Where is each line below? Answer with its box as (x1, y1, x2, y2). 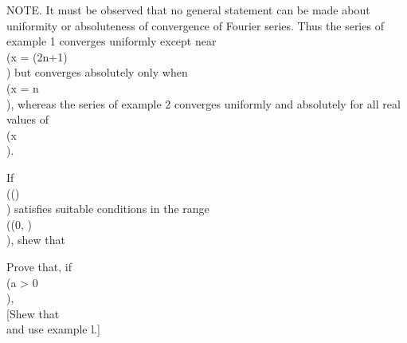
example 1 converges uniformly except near (6, 33, 217, 49)
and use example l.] (6, 321, 100, 337)
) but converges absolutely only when (6, 64, 188, 81)
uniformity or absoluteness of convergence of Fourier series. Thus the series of (6, 17, 384, 34)
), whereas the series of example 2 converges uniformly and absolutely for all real (6, 95, 401, 112)
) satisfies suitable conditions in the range (6, 200, 209, 217)
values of (6, 111, 49, 128)
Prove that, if (6, 258, 72, 274)
